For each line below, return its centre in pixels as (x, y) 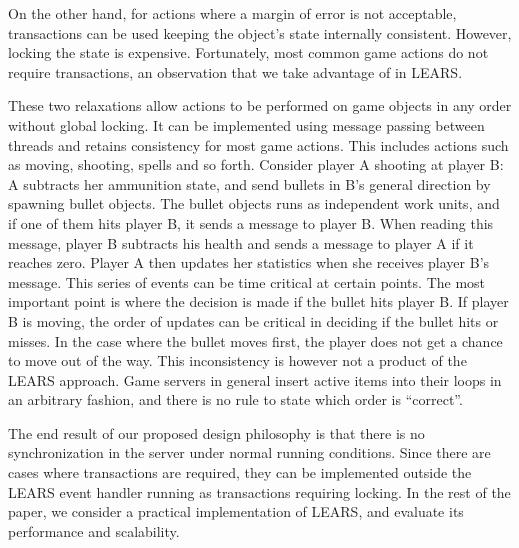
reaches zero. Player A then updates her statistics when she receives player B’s (249, 262)
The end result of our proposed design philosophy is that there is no (216, 432)
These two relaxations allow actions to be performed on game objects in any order (260, 105)
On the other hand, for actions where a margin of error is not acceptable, (232, 13)
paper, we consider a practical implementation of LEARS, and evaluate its (236, 511)
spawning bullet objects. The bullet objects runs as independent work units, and (254, 203)
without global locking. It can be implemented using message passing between (246, 124)
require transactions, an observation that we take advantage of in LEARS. (235, 71)
